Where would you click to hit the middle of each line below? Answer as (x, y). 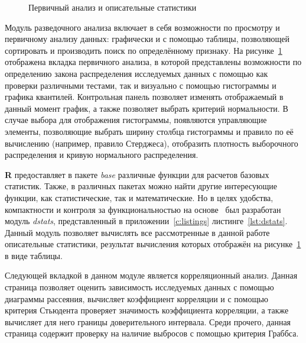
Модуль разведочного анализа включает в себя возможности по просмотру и (142, 27)
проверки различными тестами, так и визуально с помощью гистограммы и (141, 85)
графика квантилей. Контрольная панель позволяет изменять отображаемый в (144, 97)
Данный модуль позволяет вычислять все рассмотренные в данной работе (137, 232)
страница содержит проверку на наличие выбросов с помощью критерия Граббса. (152, 333)
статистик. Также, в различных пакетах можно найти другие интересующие (141, 186)
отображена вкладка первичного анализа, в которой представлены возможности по (153, 62)
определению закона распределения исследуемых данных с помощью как (136, 73)
